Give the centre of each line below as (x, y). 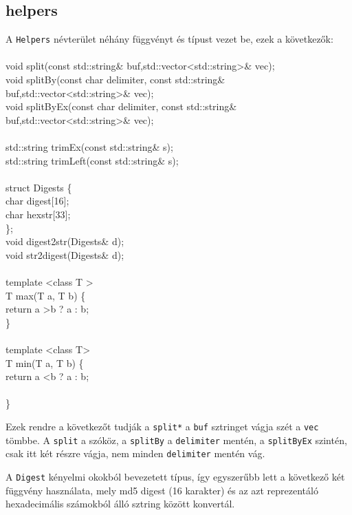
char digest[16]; (37, 201)
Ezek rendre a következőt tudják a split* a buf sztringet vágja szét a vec (162, 426)
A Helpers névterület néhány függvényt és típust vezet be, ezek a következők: (169, 39)
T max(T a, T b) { (46, 295)
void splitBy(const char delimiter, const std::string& (115, 80)
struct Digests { (39, 187)
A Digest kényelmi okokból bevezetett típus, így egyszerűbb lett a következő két (175, 476)
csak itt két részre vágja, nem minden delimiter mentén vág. (135, 453)
